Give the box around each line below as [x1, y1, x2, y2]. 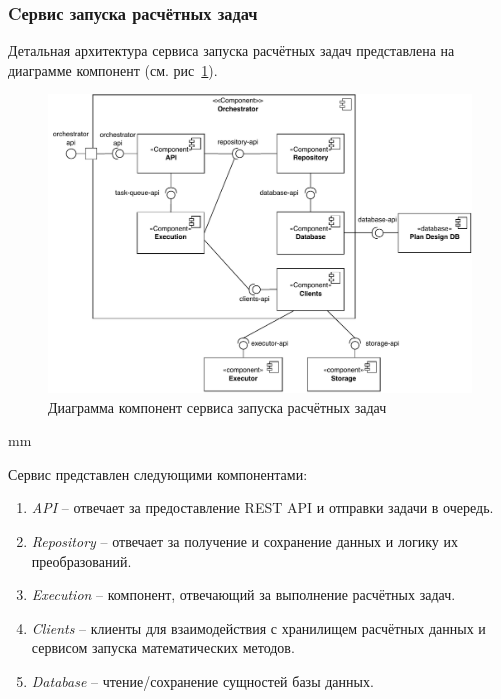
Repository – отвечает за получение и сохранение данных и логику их [31, 530, 458, 551]
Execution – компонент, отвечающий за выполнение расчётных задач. [31, 584, 456, 605]
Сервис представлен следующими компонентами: [8, 463, 308, 484]
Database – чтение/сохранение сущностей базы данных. [31, 670, 374, 691]
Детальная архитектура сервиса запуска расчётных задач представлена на [8, 40, 455, 61]
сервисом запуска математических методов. [31, 637, 295, 658]
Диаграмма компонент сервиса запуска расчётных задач [48, 396, 387, 417]
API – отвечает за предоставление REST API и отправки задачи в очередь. [31, 497, 494, 518]
